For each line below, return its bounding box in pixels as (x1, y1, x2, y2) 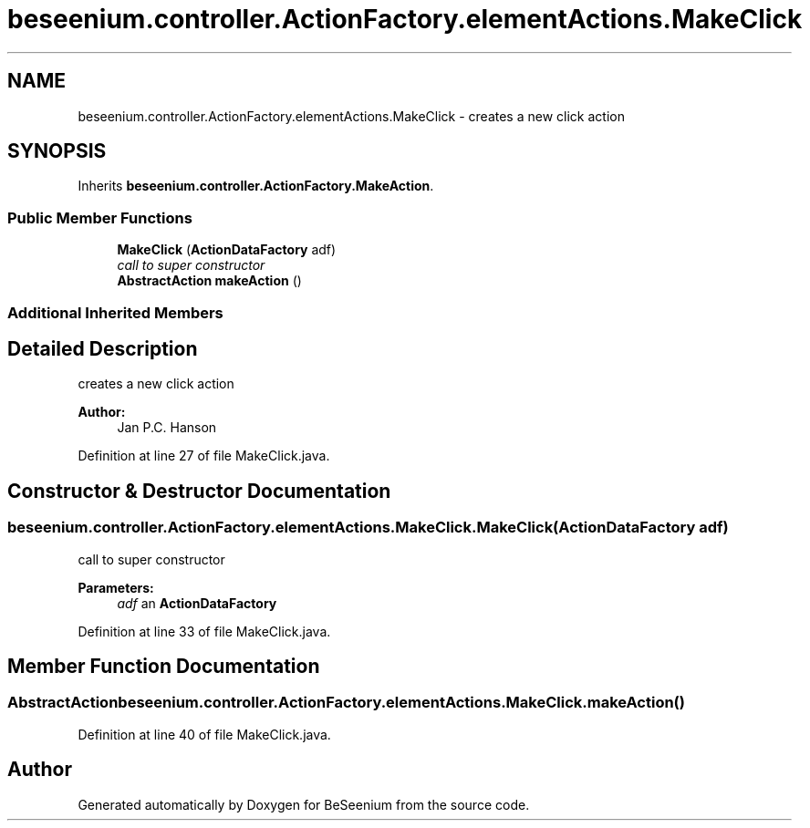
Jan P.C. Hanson (117, 419, 217, 436)
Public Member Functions (7, 208, 192, 227)
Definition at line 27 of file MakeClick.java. (78, 448, 330, 464)
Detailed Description (7, 336, 198, 360)
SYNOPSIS (7, 140, 107, 163)
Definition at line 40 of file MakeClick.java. (78, 726, 331, 742)
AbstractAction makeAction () (117, 273, 302, 289)
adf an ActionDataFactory (117, 595, 277, 611)
